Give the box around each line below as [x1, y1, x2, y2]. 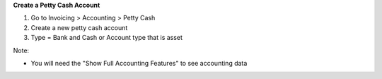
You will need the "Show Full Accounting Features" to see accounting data [30, 59, 248, 67]
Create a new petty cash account [30, 23, 128, 31]
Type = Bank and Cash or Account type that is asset [30, 34, 183, 42]
